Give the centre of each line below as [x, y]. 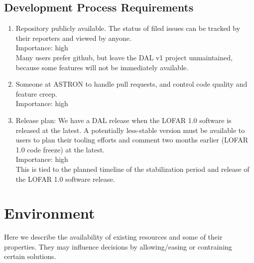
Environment [50, 213]
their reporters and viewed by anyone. [73, 38]
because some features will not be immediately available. [102, 67]
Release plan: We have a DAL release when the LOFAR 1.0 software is [124, 120]
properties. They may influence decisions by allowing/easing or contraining [118, 246]
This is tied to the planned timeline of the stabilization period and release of [132, 169]
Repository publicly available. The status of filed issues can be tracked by [128, 28]
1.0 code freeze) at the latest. [60, 149]
